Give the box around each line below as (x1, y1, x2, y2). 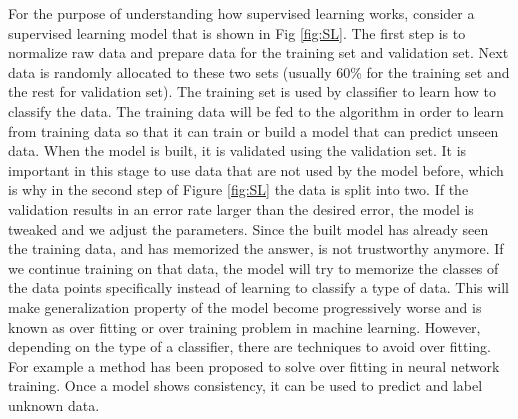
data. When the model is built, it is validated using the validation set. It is (8, 140, 467, 161)
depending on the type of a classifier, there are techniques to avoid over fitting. (8, 336, 491, 357)
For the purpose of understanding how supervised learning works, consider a (8, 3, 475, 23)
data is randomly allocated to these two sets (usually (8, 61, 332, 82)
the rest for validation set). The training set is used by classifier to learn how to (8, 81, 496, 102)
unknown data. (8, 394, 100, 415)
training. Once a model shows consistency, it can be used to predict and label (8, 375, 483, 396)
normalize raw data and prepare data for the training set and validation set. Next (8, 42, 509, 63)
